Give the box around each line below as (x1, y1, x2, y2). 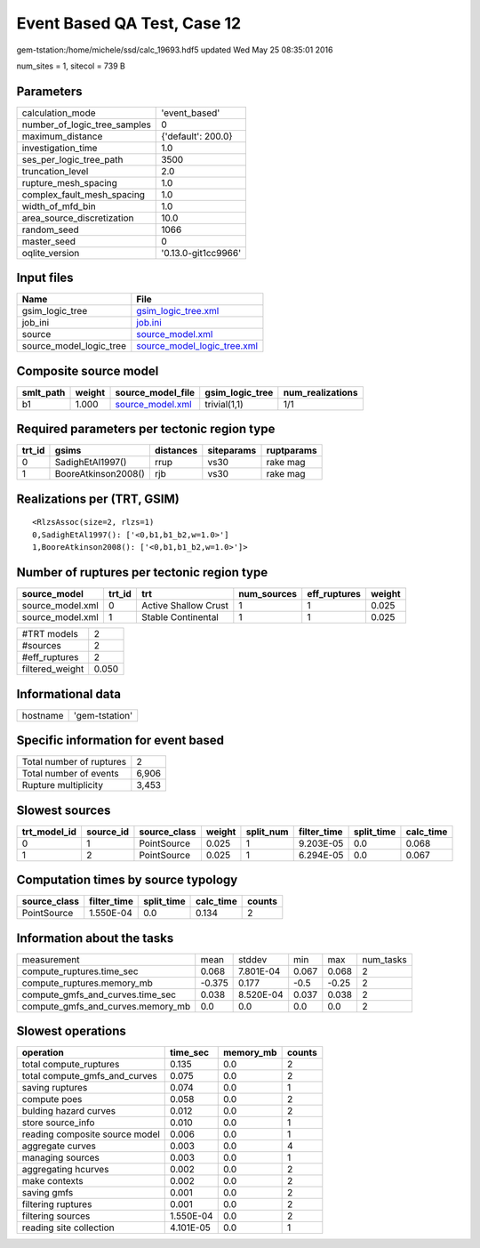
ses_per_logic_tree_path (21, 153, 124, 165)
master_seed (21, 235, 76, 247)
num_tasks (361, 953, 408, 965)
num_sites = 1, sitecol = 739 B (16, 60, 126, 71)
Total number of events (21, 768, 119, 780)
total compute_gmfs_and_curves (21, 1070, 157, 1083)
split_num (245, 825, 289, 838)
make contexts (21, 1175, 84, 1188)
